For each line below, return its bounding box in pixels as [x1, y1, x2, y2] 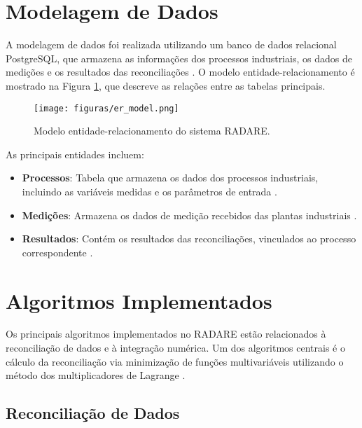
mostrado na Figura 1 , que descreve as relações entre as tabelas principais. [6, 78, 326, 92]
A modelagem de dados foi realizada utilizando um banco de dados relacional [6, 37, 337, 52]
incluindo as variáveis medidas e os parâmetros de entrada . [22, 184, 277, 198]
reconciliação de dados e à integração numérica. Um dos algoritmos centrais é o [6, 340, 345, 355]
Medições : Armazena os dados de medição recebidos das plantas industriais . [22, 207, 357, 222]
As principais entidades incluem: [6, 146, 144, 161]
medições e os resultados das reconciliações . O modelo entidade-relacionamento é [6, 64, 355, 79]
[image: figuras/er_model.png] [34, 103, 179, 113]
